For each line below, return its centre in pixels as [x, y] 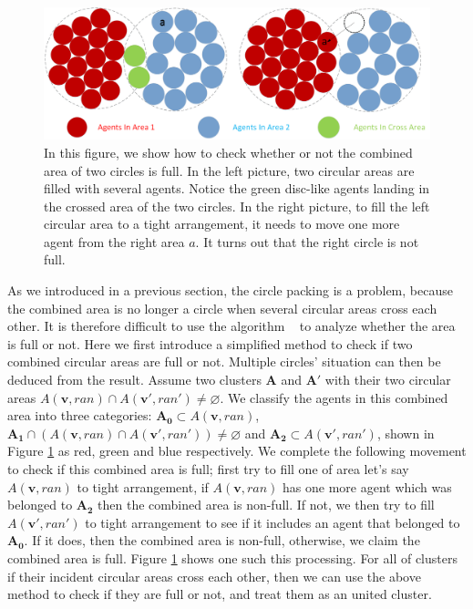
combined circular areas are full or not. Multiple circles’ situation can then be [224, 361]
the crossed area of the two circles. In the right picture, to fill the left [237, 206]
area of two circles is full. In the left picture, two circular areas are [229, 170]
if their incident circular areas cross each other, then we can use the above [214, 576]
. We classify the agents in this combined [334, 397]
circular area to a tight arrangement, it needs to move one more [222, 224]
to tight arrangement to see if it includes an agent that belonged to [272, 522]
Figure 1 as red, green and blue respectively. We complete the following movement [237, 451]
